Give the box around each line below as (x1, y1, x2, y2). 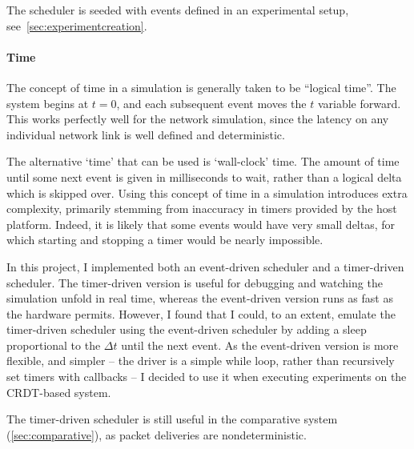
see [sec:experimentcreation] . (6, 17, 147, 34)
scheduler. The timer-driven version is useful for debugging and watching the (6, 274, 383, 291)
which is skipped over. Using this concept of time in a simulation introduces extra (6, 184, 408, 201)
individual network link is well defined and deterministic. (6, 126, 285, 142)
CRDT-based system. (6, 383, 111, 400)
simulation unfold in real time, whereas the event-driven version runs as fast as (6, 290, 393, 307)
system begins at (6, 94, 89, 111)
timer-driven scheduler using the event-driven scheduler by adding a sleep (6, 321, 367, 338)
